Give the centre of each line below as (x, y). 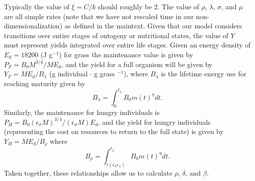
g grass (104, 74)
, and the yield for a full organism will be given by (137, 64)
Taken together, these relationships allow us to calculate (88, 172)
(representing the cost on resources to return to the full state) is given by (114, 131)
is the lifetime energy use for (204, 74)
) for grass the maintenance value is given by (126, 54)
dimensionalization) (33, 26)
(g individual (68, 74)
